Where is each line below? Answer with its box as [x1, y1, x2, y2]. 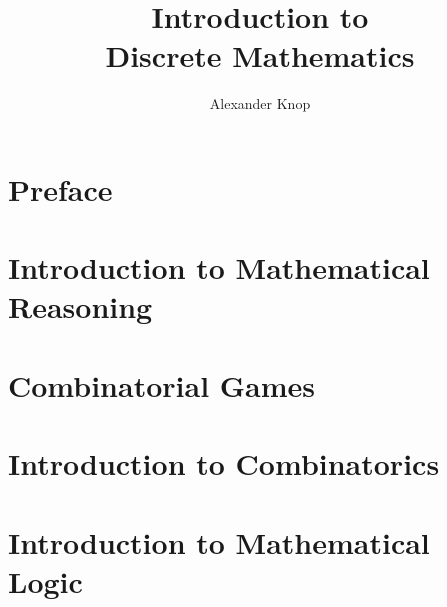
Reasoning [8, 286, 153, 327]
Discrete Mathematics [105, 35, 415, 76]
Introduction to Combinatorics [8, 443, 440, 484]
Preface [8, 168, 113, 209]
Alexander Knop [209, 93, 311, 114]
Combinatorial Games [8, 364, 316, 405]
